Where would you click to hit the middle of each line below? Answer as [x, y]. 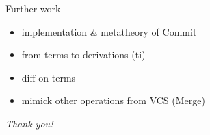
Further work [33, 8]
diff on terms [49, 77]
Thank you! [29, 123]
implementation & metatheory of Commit [109, 31]
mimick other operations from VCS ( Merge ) [113, 100]
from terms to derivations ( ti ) [83, 54]
